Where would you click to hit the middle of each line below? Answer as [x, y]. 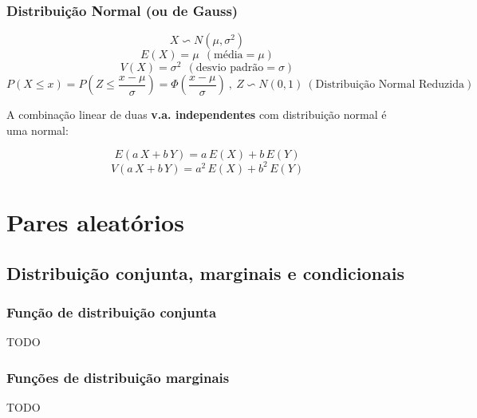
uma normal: [37, 130]
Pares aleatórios [95, 222]
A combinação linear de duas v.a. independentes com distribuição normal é [197, 114]
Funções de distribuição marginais [118, 377]
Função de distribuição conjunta [112, 312]
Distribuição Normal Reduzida [390, 85]
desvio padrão [230, 68]
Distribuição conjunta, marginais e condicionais [205, 272]
